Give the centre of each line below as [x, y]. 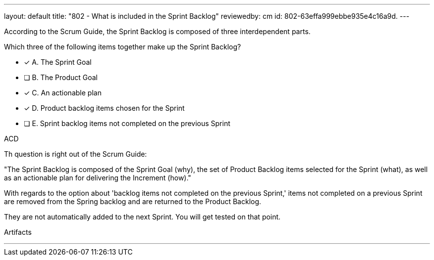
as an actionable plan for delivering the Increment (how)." [98, 178]
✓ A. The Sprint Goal [58, 62]
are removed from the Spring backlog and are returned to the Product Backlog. [133, 201]
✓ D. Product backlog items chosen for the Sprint [104, 108]
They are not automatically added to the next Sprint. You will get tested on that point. [142, 217]
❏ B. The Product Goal [61, 77]
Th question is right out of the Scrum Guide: [76, 154]
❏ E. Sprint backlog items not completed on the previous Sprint [127, 123]
